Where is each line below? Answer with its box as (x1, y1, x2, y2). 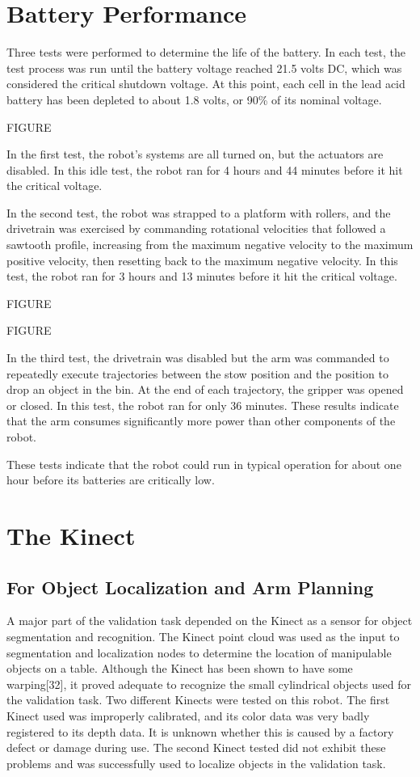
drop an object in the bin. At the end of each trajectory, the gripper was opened (6, 381, 404, 398)
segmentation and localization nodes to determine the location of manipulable (6, 644, 392, 661)
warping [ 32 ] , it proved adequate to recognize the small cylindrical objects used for (6, 675, 411, 692)
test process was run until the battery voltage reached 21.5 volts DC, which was (6, 59, 402, 76)
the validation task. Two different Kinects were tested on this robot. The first (6, 691, 390, 708)
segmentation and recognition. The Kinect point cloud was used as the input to (6, 627, 400, 644)
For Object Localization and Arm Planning (6, 574, 374, 599)
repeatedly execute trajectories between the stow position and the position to (6, 365, 388, 382)
